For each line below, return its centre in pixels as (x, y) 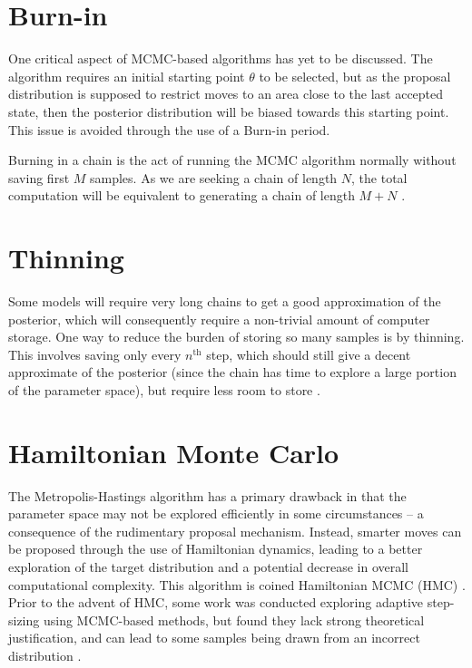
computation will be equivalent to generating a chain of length (182, 195)
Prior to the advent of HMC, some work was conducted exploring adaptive (216, 602)
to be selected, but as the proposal (355, 76)
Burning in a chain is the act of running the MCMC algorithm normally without (232, 160)
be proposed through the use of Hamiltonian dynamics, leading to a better (216, 549)
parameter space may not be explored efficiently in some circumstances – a (216, 513)
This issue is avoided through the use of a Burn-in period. (169, 129)
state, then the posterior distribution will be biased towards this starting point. (229, 111)
